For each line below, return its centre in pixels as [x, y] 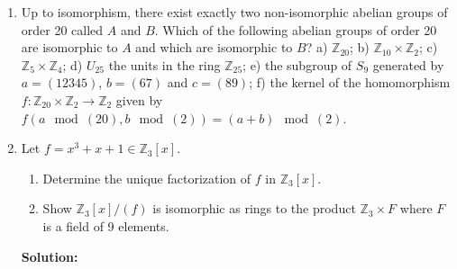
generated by [408, 64]
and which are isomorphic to [214, 47]
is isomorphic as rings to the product [254, 208]
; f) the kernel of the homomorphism [350, 82]
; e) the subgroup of [297, 64]
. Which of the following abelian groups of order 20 [296, 29]
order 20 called [62, 29]
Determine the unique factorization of [147, 178]
